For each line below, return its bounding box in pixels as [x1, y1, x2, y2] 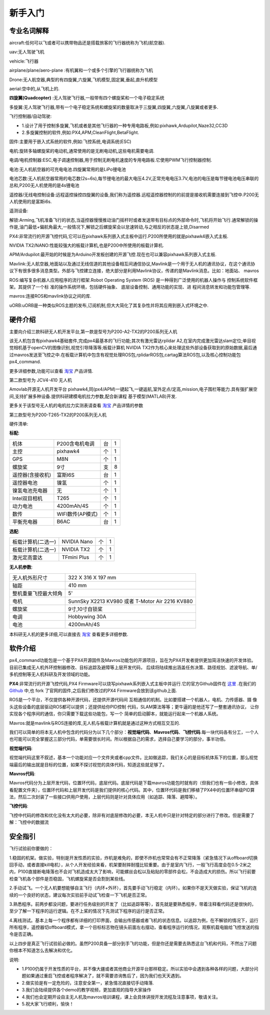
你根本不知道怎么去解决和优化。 [9, 947, 75, 953]
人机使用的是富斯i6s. [9, 199, 52, 205]
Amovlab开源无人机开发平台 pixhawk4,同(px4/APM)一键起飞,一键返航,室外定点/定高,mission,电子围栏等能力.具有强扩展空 [9, 386, 257, 392]
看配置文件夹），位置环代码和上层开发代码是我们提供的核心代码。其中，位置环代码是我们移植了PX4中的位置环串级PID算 [9, 787, 255, 793]
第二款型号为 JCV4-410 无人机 [9, 377, 72, 383]
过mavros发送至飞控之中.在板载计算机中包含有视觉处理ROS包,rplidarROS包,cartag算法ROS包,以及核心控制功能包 [9, 352, 241, 358]
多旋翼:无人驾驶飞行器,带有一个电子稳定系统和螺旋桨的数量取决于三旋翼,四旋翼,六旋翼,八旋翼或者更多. [9, 104, 218, 110]
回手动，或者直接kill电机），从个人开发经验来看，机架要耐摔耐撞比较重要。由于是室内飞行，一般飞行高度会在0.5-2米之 [9, 861, 251, 867]
